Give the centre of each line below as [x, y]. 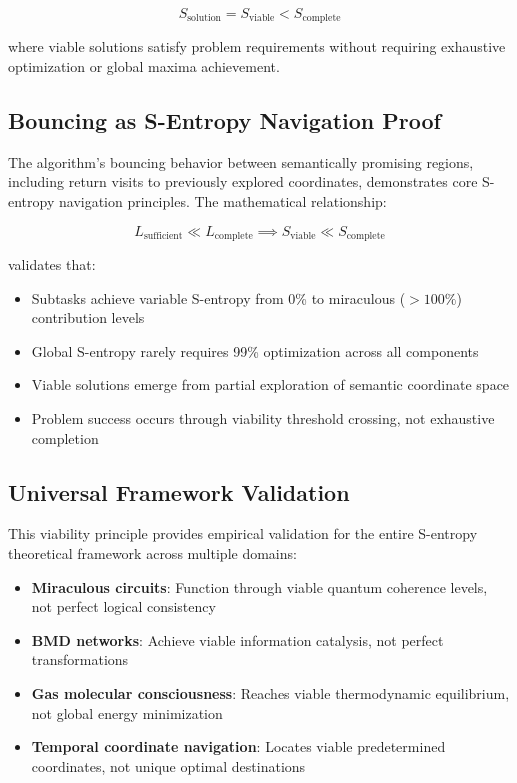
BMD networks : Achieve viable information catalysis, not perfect [237, 639]
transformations [80, 659]
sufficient [163, 236]
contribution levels [88, 317]
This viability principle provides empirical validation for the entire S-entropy [243, 533]
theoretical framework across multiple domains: [152, 553]
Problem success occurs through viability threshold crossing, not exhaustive [263, 418]
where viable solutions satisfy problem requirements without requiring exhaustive [257, 46]
